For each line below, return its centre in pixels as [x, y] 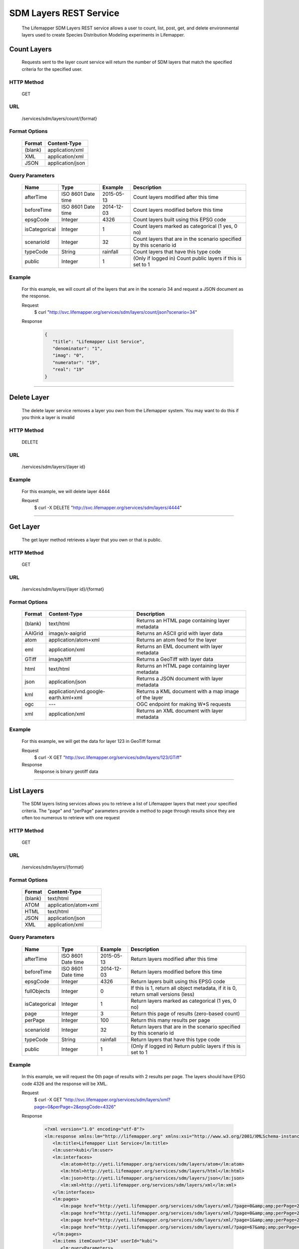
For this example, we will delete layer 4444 [66, 491]
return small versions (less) [162, 994]
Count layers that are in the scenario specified [187, 239]
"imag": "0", [69, 355]
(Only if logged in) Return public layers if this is [186, 1046]
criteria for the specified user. [52, 69]
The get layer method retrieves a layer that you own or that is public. [92, 540]
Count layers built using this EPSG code [179, 220]
